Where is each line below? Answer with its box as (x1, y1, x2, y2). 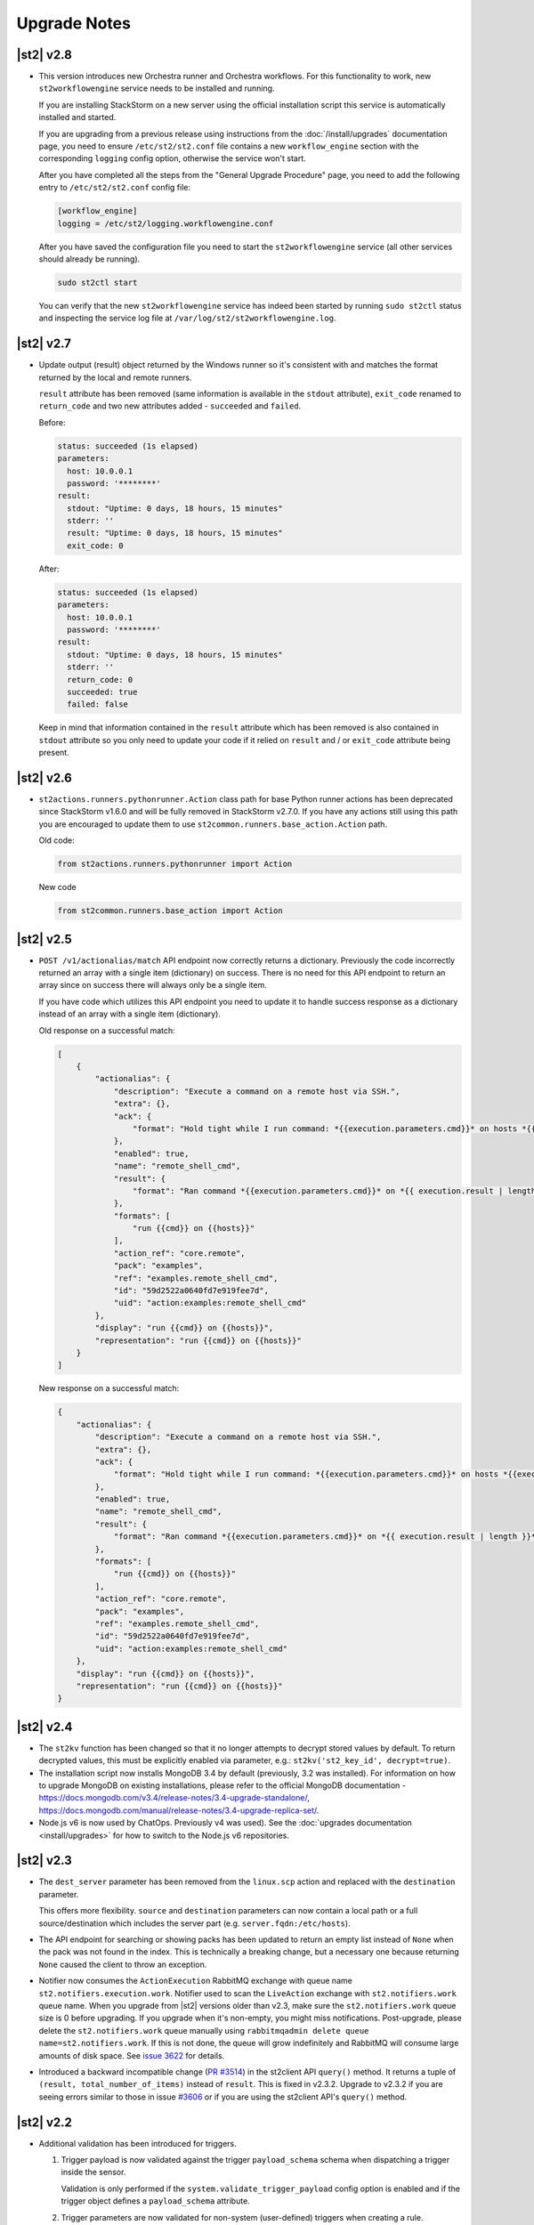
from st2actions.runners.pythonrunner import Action (57, 859, 293, 870)
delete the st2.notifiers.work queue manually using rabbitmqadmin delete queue (38, 2025, 369, 2035)
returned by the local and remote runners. (38, 372, 192, 383)
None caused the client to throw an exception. (38, 1959, 207, 1970)
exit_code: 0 (67, 540, 124, 551)
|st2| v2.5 (16, 931, 73, 947)
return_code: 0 (67, 675, 133, 684)
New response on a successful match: (38, 1383, 180, 1394)
